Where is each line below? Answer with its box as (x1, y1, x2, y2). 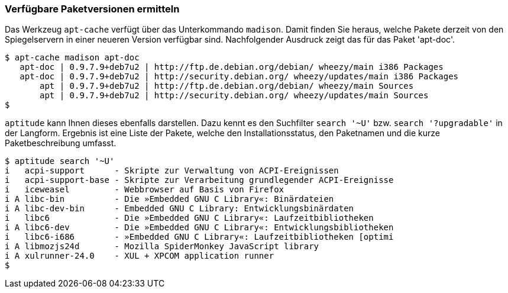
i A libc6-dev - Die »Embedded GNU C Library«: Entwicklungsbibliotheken (5, 223, 394, 233)
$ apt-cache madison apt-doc (5, 53, 140, 63)
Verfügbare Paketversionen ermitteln (5, 3, 180, 15)
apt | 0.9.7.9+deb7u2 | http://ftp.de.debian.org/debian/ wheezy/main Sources (40, 81, 414, 91)
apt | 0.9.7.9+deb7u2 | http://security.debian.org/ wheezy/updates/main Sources (40, 91, 429, 101)
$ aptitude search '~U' (5, 156, 115, 166)
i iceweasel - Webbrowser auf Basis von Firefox (5, 185, 284, 195)
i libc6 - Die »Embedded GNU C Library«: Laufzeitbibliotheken (5, 213, 374, 223)
